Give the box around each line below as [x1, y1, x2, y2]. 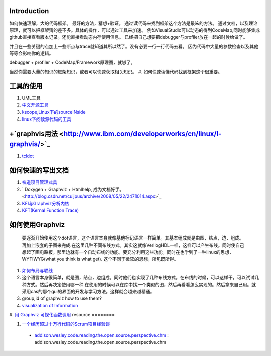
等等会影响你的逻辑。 [9, 50, 54, 56]
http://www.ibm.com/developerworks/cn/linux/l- [63, 129, 222, 138]
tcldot [22, 153, 34, 159]
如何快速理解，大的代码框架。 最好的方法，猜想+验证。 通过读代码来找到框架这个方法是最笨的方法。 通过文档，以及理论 [9, 20, 258, 26]
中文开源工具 [22, 102, 49, 108]
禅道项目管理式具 [22, 179, 57, 185]
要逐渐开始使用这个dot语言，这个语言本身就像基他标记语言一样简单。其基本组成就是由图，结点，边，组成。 [22, 235, 244, 241]
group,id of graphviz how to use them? [22, 295, 102, 301]
